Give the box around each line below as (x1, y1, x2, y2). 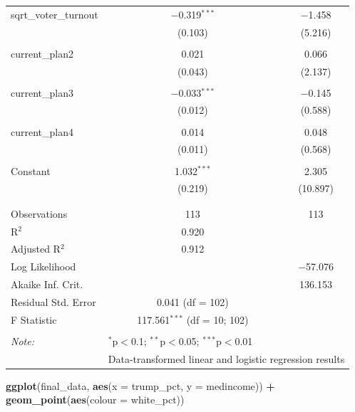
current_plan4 (11, 124, 73, 139)
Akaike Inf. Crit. (11, 277, 83, 292)
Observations (11, 206, 68, 221)
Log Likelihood (11, 259, 76, 274)
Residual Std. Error (11, 294, 96, 309)
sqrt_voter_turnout (11, 6, 98, 21)
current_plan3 (11, 85, 73, 100)
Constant (11, 163, 51, 178)
